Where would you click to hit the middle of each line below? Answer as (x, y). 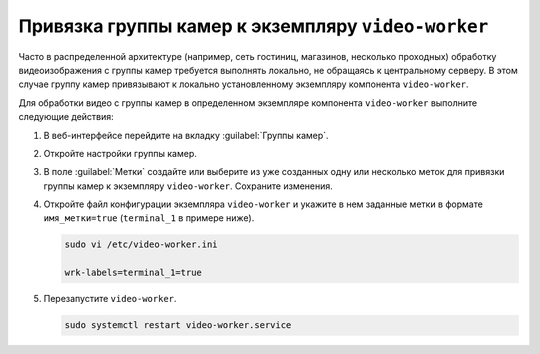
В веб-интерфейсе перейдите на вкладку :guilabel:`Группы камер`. (186, 135)
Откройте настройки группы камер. (120, 153)
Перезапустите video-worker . (110, 299)
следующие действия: (66, 117)
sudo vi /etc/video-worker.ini (141, 244)
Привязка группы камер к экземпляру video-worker (253, 26)
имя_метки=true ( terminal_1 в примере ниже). (149, 218)
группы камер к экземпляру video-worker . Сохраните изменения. (188, 186)
